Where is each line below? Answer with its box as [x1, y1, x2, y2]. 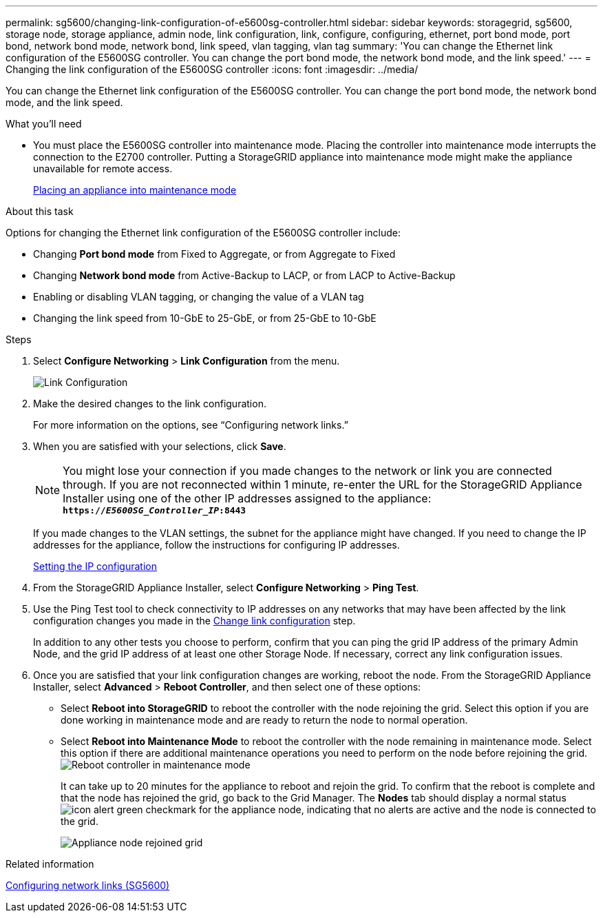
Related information [6, 858, 94, 870]
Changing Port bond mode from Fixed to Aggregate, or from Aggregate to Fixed [33, 248, 396, 260]
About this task [6, 205, 74, 217]
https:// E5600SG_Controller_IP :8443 [63, 505, 246, 516]
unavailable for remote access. [33, 163, 173, 174]
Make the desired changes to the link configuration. [33, 398, 266, 409]
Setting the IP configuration [33, 560, 157, 572]
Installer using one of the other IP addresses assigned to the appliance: [63, 491, 432, 505]
